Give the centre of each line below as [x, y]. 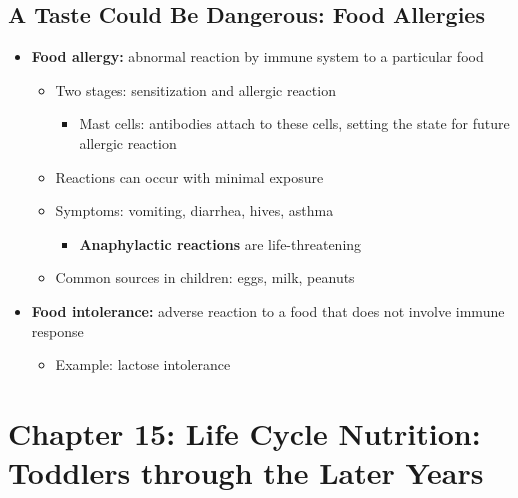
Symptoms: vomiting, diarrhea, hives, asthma [194, 210]
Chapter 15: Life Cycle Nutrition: [244, 432]
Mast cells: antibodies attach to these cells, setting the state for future [294, 123]
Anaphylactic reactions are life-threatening [220, 243]
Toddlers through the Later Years [246, 472]
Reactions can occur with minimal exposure [189, 176]
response [57, 330]
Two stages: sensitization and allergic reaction [195, 89]
